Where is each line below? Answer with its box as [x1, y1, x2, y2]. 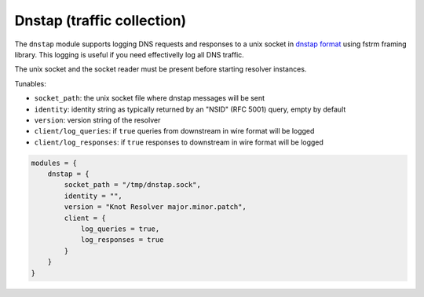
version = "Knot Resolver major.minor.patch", [64, 203, 247, 211]
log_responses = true [80, 236, 164, 244]
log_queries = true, [80, 225, 160, 233]
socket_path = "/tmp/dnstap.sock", [64, 181, 202, 189]
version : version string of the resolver [34, 115, 161, 125]
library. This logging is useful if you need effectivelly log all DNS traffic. [14, 49, 245, 59]
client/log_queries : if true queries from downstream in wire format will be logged [34, 126, 315, 136]
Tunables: [14, 79, 46, 88]
